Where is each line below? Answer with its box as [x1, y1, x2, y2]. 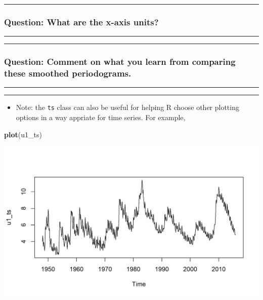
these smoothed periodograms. [4, 67, 131, 80]
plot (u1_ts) [4, 129, 42, 139]
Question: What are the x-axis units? [4, 15, 159, 28]
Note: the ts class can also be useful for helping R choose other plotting [16, 102, 239, 113]
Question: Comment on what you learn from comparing [4, 55, 236, 68]
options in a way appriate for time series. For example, [16, 112, 186, 123]
